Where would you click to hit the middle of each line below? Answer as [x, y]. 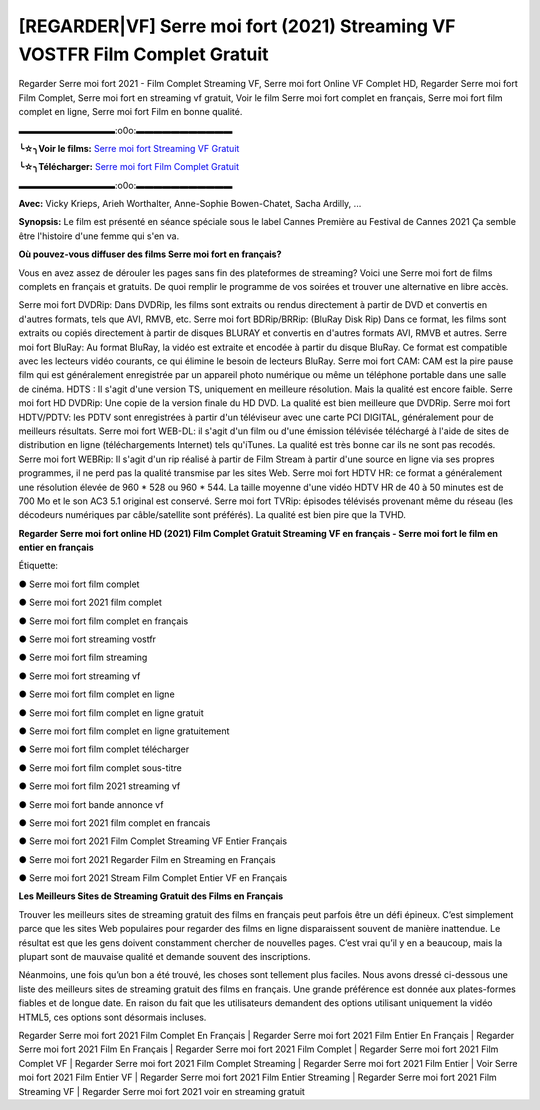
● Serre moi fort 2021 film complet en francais [114, 822]
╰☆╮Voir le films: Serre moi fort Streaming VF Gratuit [129, 148]
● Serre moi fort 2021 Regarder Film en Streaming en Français [147, 859]
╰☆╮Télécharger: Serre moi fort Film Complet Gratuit [129, 167]
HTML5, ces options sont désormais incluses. [112, 1017]
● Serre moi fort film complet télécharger [104, 749]
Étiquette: [38, 566]
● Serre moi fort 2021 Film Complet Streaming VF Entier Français [153, 841]
